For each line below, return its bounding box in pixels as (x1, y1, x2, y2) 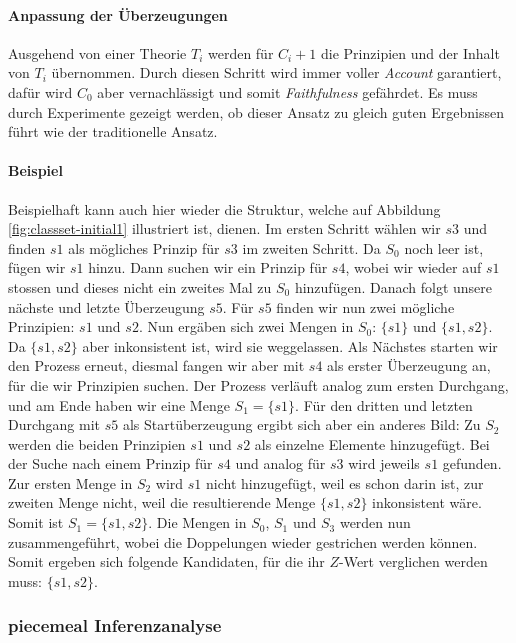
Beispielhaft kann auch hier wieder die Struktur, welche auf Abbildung (8, 198, 441, 219)
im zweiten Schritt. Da (242, 237, 381, 258)
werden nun (339, 512, 411, 533)
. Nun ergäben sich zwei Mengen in (138, 316, 354, 337)
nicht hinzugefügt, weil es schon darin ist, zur (206, 472, 484, 493)
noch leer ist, (404, 237, 484, 258)
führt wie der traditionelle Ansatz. (8, 121, 218, 142)
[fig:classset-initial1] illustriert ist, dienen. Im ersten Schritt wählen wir (8, 218, 441, 239)
